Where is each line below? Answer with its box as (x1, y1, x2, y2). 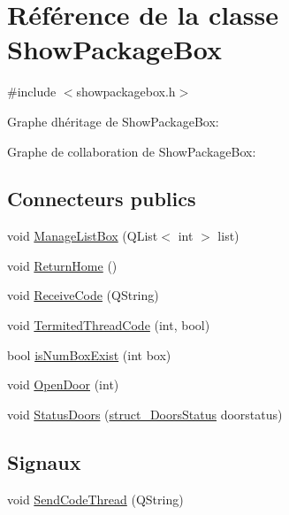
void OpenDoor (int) (7, 375, 119, 394)
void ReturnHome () (7, 256, 118, 274)
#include (7, 82, 57, 101)
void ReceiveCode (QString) (7, 286, 159, 304)
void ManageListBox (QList (7, 227, 158, 245)
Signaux (7, 448, 81, 475)
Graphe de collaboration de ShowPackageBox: (7, 142, 256, 160)
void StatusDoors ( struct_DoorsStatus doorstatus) (7, 404, 283, 423)
